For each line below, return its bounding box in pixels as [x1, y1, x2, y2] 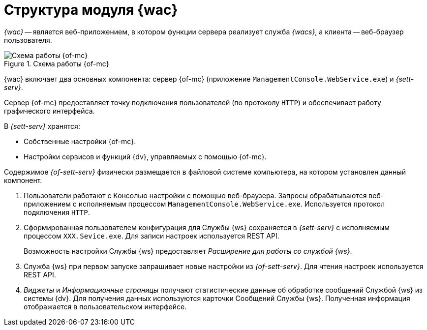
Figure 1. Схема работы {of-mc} [4, 59, 109, 68]
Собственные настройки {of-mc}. [24, 137, 136, 146]
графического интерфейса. [4, 106, 95, 115]
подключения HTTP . [24, 208, 90, 216]
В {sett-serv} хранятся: [4, 121, 80, 130]
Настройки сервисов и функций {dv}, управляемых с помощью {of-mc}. [24, 152, 267, 161]
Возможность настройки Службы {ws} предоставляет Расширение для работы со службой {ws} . [24, 246, 352, 255]
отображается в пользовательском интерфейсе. [24, 302, 187, 311]
